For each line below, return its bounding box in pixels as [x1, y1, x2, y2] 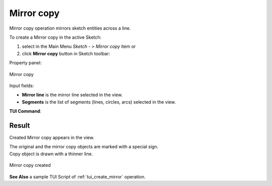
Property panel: [9, 60, 42, 66]
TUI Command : [9, 108, 42, 114]
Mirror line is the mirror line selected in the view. [22, 92, 123, 98]
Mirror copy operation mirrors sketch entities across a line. [9, 25, 131, 31]
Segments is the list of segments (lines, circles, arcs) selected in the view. [22, 99, 176, 105]
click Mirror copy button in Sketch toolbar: [22, 50, 110, 56]
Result [9, 121, 30, 130]
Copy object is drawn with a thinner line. [9, 151, 93, 157]
